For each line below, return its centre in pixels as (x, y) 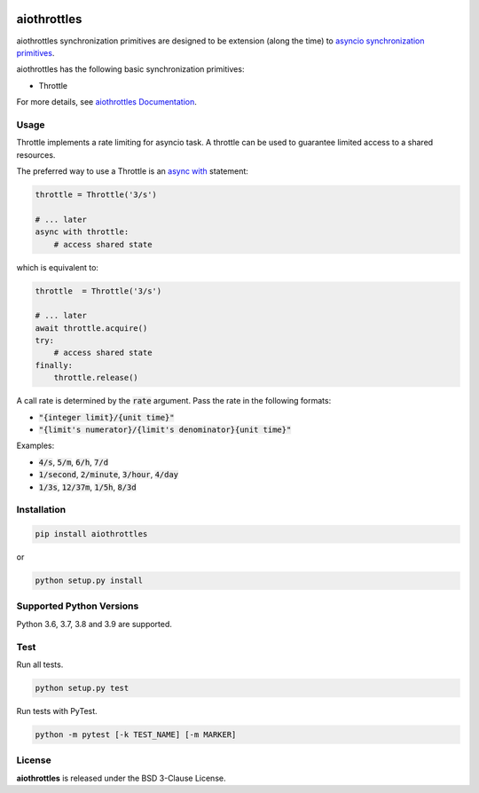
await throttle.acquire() (91, 328)
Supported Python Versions (78, 606)
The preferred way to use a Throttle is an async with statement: (132, 171)
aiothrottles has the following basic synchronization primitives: (130, 69)
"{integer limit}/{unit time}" (106, 417)
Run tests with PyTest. (57, 711)
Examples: (35, 446)
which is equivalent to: (58, 267)
